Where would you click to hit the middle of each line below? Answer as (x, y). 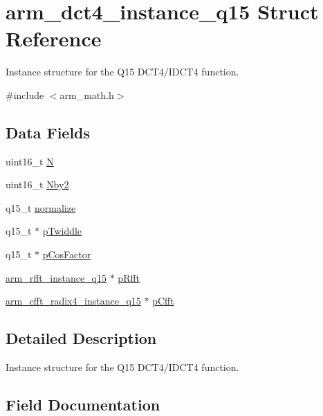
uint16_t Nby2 (37, 184)
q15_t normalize (41, 207)
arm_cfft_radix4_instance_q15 (73, 301)
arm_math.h (87, 94)
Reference (54, 38)
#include (25, 94)
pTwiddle (62, 231)
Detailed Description (81, 338)
